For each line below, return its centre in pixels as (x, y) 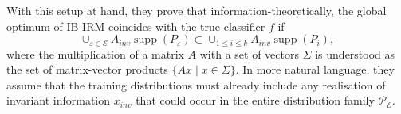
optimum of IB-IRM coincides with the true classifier (136, 26)
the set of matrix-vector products (87, 69)
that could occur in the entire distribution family (255, 100)
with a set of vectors (249, 53)
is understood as (355, 53)
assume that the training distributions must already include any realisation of (196, 84)
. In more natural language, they (315, 69)
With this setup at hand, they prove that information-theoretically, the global (197, 10)
